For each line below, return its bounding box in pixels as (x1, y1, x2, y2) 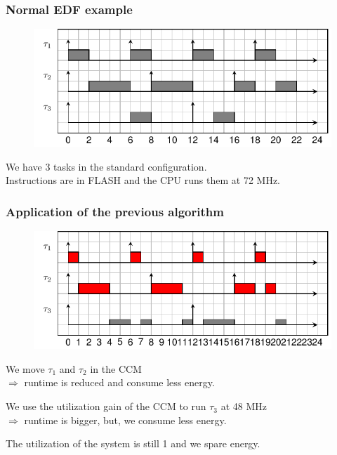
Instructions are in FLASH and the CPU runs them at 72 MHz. (6, 173, 280, 187)
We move (6, 361, 45, 376)
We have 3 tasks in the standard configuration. (6, 159, 207, 173)
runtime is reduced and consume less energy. (24, 375, 215, 390)
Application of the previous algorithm (6, 202, 224, 220)
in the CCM (90, 361, 142, 376)
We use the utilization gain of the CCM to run (6, 399, 206, 414)
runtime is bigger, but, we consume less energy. (24, 412, 227, 427)
